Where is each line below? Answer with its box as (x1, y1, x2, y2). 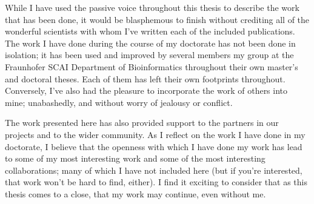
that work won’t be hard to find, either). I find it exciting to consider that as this (5, 176, 307, 188)
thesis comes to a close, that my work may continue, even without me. (5, 187, 266, 200)
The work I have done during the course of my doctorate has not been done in (5, 36, 296, 49)
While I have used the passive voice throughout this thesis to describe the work (5, 1, 299, 13)
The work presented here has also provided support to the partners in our (5, 116, 279, 129)
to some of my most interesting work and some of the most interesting (5, 152, 266, 165)
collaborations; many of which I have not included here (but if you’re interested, (5, 163, 302, 176)
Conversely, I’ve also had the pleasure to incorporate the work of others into (5, 84, 288, 97)
